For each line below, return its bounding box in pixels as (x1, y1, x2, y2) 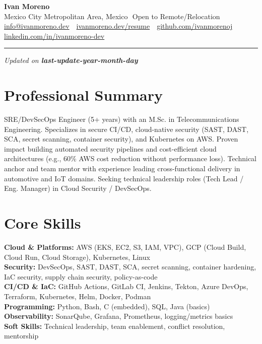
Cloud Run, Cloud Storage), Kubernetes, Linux (4, 251, 150, 262)
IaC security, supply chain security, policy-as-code (4, 271, 158, 282)
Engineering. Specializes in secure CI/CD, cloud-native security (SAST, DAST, (4, 123, 249, 134)
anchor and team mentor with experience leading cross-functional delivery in (4, 163, 240, 174)
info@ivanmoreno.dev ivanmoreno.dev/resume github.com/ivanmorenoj (4, 21, 233, 31)
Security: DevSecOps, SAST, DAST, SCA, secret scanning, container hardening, (4, 261, 256, 272)
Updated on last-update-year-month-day (4, 55, 138, 65)
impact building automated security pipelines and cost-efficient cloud (4, 143, 217, 154)
